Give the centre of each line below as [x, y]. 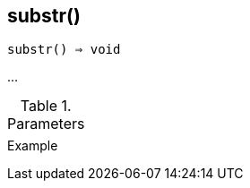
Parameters [46, 124]
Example [33, 146]
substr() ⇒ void [64, 50]
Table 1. [46, 106]
